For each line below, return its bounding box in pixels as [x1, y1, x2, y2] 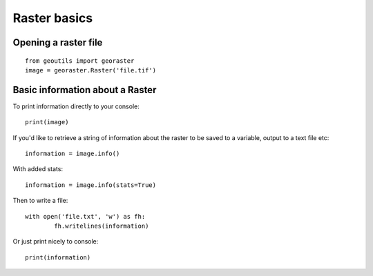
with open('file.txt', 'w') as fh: [25, 213, 146, 220]
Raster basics [12, 10, 93, 26]
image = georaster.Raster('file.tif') [25, 66, 157, 74]
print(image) [25, 118, 69, 126]
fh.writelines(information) [54, 221, 149, 230]
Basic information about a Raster [12, 83, 157, 96]
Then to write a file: [12, 197, 68, 205]
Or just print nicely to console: [12, 237, 99, 246]
